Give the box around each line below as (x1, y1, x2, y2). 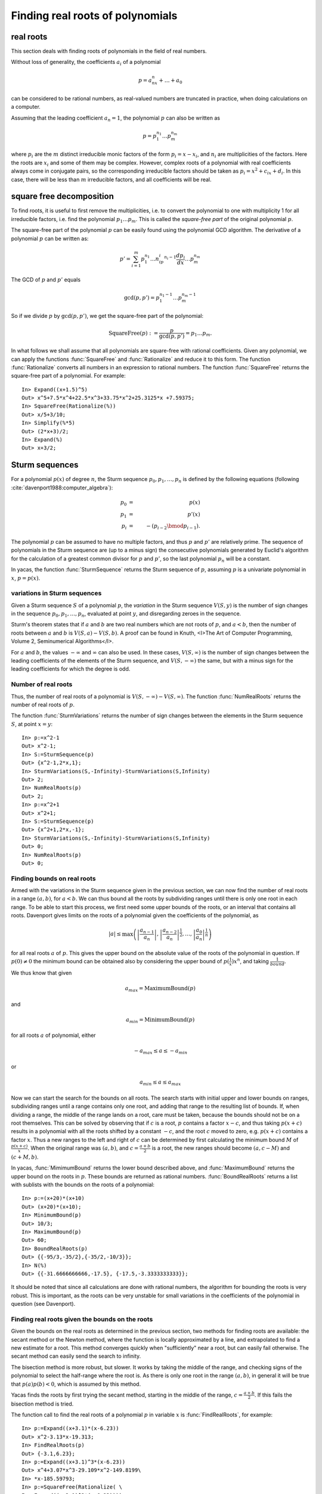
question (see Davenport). (11, 1300, 76, 1308)
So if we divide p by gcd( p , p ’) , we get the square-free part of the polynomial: (11, 313, 204, 320)
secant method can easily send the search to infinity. (11, 1352, 141, 1360)
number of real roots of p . (11, 701, 75, 708)
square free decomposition (11, 191, 114, 201)
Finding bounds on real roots (11, 874, 96, 883)
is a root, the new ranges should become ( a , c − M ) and (151, 1144, 290, 1152)
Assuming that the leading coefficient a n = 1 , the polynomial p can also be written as (11, 114, 221, 123)
